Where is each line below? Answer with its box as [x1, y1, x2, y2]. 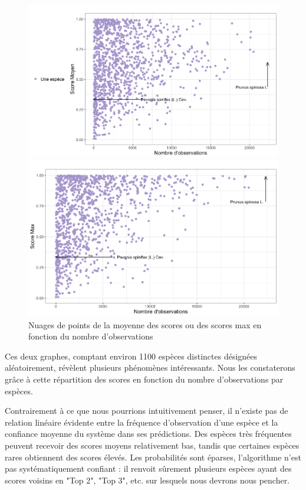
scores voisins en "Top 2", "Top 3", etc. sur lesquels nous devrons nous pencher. [5, 473, 290, 486]
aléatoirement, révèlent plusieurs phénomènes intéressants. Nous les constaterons [5, 361, 295, 374]
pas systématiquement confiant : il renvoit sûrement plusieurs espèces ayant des [5, 462, 292, 475]
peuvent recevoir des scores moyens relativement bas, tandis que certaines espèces [5, 439, 300, 451]
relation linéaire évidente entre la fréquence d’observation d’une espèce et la [5, 416, 278, 428]
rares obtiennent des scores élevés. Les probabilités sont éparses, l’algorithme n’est [5, 450, 301, 463]
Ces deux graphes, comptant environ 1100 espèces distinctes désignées [5, 349, 258, 362]
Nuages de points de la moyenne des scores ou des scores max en [28, 318, 262, 331]
